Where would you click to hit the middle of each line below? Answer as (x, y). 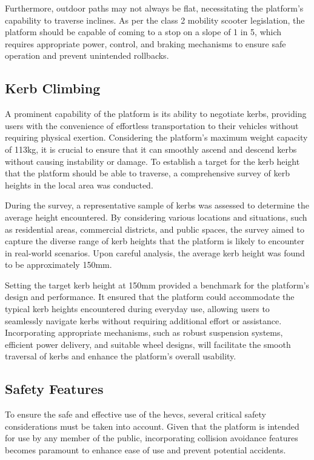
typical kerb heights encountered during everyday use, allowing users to (137, 309)
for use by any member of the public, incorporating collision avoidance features (152, 438)
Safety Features (54, 389)
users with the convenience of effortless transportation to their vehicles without (152, 125)
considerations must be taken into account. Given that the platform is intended (152, 426)
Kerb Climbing (53, 88)
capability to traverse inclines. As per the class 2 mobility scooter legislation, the (155, 20)
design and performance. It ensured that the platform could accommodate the (150, 297)
